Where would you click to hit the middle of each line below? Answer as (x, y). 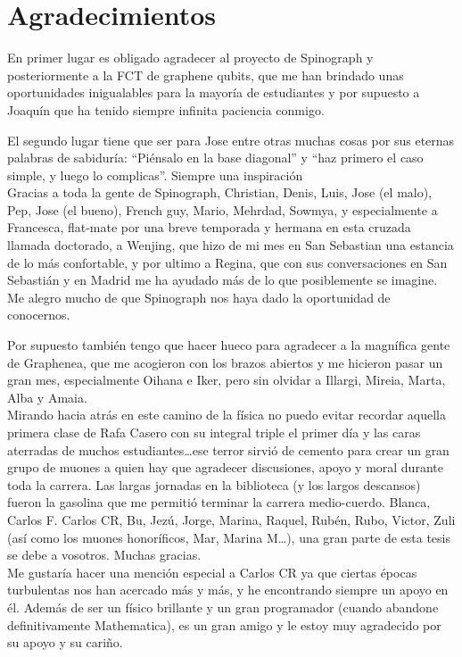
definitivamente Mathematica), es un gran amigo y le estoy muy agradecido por (224, 624)
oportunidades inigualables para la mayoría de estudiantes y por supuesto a (214, 92)
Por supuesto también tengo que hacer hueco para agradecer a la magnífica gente (229, 345)
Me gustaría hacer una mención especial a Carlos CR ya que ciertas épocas (212, 572)
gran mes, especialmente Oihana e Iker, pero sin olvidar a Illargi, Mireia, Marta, (227, 380)
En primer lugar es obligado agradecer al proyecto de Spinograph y (190, 58)
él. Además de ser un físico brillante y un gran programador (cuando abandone (223, 607)
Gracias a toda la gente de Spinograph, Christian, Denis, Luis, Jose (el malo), (220, 192)
